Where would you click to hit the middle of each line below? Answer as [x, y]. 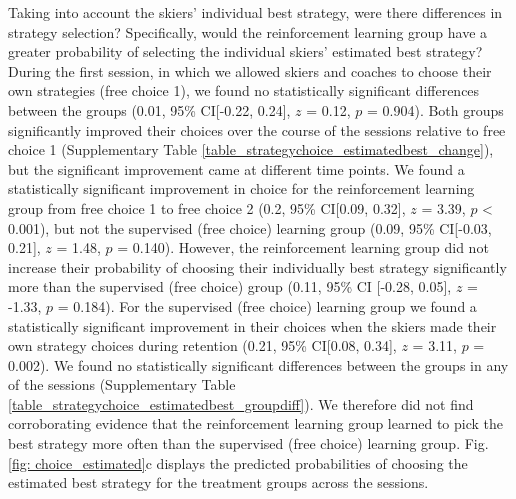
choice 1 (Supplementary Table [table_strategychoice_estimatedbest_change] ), [251, 149]
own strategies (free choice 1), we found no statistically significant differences [244, 90]
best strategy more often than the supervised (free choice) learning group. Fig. [248, 443]
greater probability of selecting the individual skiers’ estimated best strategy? [245, 51]
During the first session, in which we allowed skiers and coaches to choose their [250, 70]
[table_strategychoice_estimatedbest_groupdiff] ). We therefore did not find [241, 403]
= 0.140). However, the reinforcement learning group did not [303, 247]
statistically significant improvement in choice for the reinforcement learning [241, 188]
